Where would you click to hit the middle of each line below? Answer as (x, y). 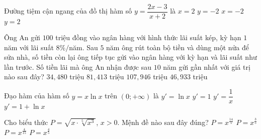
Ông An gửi (22, 37)
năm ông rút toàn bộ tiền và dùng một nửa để (178, 47)
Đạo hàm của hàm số (37, 96)
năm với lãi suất (29, 47)
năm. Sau (83, 47)
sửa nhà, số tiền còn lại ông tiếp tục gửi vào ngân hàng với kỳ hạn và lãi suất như (130, 57)
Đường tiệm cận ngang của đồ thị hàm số (68, 11)
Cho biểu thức (26, 122)
